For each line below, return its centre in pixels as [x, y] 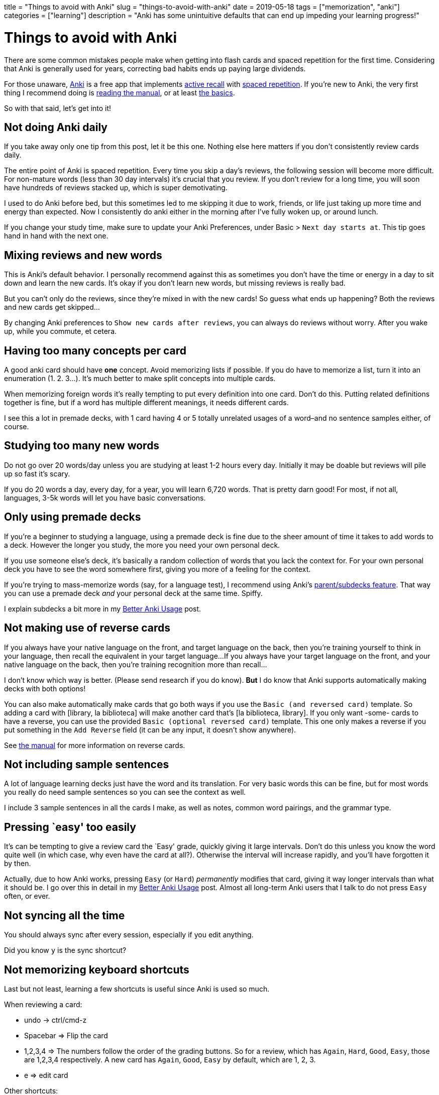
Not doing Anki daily [56, 127]
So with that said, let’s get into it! [58, 108]
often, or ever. [27, 896]
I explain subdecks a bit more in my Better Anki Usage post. [103, 609]
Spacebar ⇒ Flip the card [66, 1035]
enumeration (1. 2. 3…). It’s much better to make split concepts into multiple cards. [140, 379]
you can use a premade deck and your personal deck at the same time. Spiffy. [133, 593]
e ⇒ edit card [46, 1075]
